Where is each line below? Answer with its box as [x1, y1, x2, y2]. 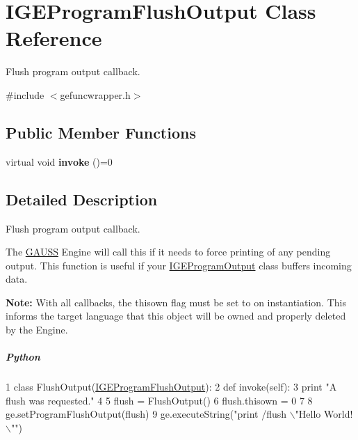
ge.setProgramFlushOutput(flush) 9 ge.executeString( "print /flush [6, 407, 287, 421]
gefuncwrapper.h [60, 87, 131, 102]
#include [6, 87, 44, 102]
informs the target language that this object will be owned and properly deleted [6, 308, 346, 323]
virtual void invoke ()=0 [6, 154, 113, 168]
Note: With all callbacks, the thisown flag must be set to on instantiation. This [6, 294, 346, 309]
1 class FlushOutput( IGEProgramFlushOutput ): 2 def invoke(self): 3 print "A [6, 379, 337, 394]
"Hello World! [295, 407, 353, 421]
